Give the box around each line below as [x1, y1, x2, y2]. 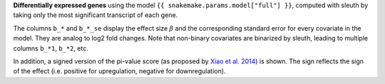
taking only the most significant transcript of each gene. [13, 11, 178, 19]
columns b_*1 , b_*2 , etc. [13, 43, 88, 53]
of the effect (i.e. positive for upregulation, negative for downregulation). [13, 67, 226, 75]
